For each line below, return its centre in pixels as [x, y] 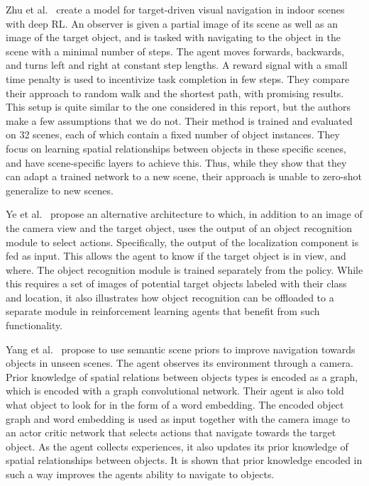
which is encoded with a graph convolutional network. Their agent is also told [175, 391]
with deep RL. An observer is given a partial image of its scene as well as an [172, 23]
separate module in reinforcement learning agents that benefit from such [163, 311]
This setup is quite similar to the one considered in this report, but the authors [178, 107]
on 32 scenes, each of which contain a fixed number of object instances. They [173, 134]
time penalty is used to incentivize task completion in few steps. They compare [178, 78]
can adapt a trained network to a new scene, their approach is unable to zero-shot [184, 176]
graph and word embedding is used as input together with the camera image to [178, 418]
